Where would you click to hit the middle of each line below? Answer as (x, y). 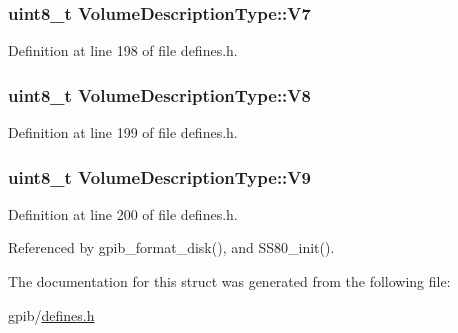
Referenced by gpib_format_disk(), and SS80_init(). (171, 247)
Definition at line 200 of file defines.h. (123, 213)
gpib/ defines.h (51, 314)
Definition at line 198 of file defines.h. (123, 50)
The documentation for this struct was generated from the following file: (229, 281)
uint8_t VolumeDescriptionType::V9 (159, 176)
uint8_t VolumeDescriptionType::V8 (159, 94)
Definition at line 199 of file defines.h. (123, 132)
